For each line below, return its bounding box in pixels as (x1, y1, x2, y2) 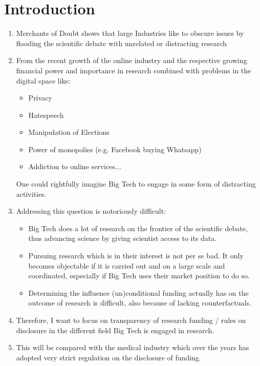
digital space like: (16, 75, 71, 86)
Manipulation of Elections (28, 127, 110, 137)
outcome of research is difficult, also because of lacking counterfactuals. (28, 297, 251, 308)
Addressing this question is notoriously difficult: (16, 206, 166, 216)
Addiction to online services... (28, 161, 121, 172)
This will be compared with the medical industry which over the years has (16, 342, 249, 353)
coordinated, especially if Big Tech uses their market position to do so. (28, 270, 250, 281)
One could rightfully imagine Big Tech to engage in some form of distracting (16, 178, 256, 189)
